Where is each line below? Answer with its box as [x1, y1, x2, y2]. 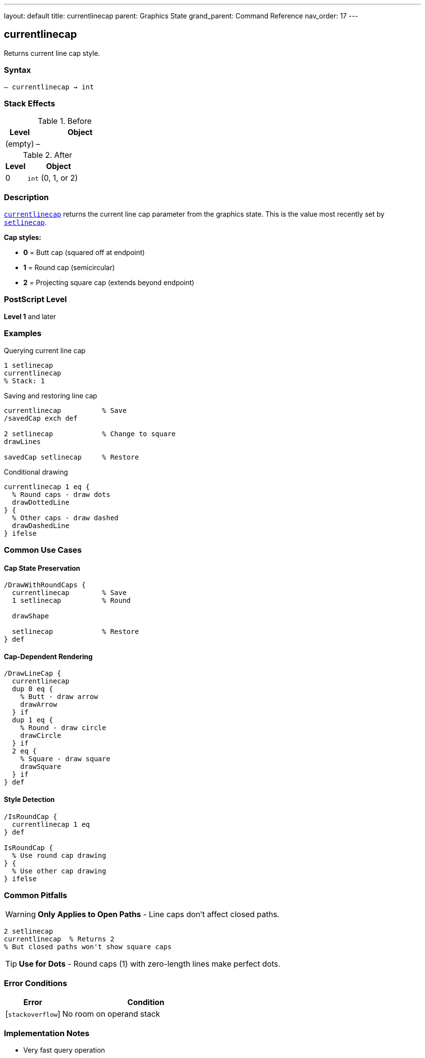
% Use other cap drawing [12, 867, 106, 875]
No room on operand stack [62, 1009, 160, 1019]
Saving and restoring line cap [4, 391, 98, 400]
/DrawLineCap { [4, 669, 62, 678]
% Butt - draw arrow [20, 693, 98, 701]
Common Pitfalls [4, 890, 67, 900]
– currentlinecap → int [4, 83, 94, 91]
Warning [5, 909, 36, 920]
